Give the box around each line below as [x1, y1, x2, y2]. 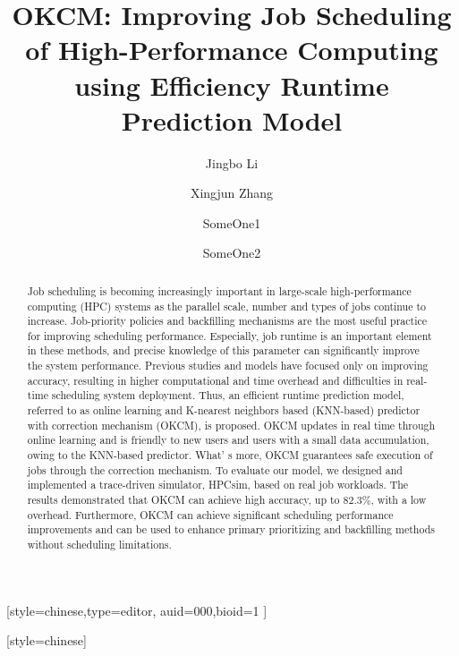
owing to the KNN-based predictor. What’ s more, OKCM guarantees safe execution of [27, 447, 433, 463]
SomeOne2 [202, 243, 261, 262]
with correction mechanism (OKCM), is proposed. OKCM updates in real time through [27, 417, 436, 432]
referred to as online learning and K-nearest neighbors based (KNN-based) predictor [27, 403, 421, 418]
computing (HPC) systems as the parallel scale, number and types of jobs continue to [27, 298, 427, 313]
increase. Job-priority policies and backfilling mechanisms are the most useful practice [27, 313, 428, 328]
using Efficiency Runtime [74, 66, 389, 103]
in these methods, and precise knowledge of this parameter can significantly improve [27, 343, 420, 358]
